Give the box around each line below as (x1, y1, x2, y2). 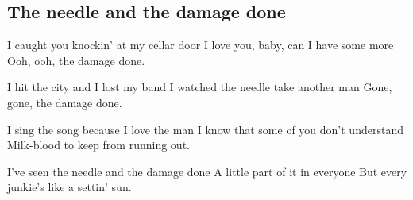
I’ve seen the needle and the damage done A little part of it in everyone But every (7, 163, 407, 179)
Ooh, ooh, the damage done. (7, 52, 145, 68)
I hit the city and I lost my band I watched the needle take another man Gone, (7, 79, 392, 95)
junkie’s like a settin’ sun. (7, 179, 132, 195)
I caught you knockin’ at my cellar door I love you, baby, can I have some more (7, 37, 394, 53)
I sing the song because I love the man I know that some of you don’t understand (7, 121, 403, 137)
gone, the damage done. (7, 94, 122, 110)
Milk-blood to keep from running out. (7, 137, 190, 153)
